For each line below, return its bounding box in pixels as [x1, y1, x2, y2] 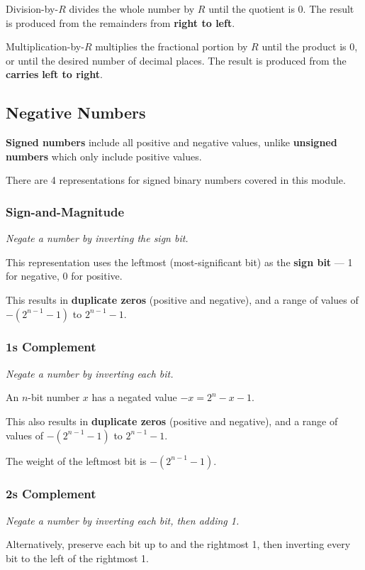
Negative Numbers [6, 102, 146, 124]
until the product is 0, [262, 39, 358, 54]
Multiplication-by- [6, 39, 84, 54]
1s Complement [6, 338, 96, 356]
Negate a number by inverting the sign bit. [6, 231, 189, 246]
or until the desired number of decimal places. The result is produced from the [6, 53, 347, 67]
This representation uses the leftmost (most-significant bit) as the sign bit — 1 [6, 254, 353, 269]
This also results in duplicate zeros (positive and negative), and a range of [6, 413, 338, 428]
